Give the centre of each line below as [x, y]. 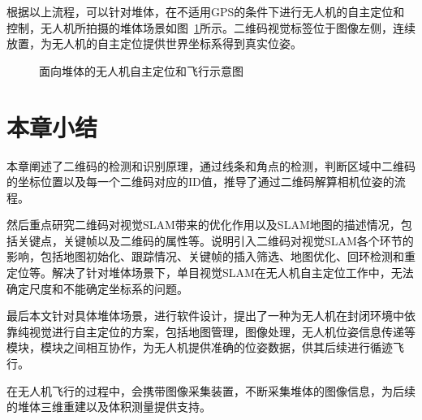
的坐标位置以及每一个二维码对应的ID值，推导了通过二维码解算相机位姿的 [200, 182]
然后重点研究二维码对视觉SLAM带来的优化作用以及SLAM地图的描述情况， [204, 225]
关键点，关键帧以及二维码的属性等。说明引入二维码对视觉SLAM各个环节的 [215, 240]
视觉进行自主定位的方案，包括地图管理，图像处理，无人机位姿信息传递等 [222, 331]
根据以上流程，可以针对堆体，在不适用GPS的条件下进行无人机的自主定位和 [206, 11]
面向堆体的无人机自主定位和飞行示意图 [141, 70]
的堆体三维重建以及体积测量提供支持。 [109, 407]
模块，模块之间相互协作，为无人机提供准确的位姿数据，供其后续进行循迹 [200, 347]
